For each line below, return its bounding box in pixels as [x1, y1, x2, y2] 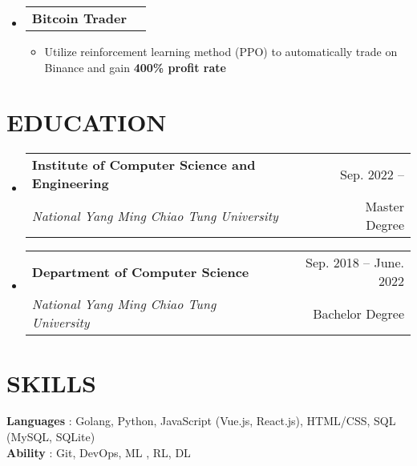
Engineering [31, 174, 109, 193]
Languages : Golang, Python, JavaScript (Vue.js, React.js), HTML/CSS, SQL [6, 412, 396, 429]
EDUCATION [6, 106, 167, 139]
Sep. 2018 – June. [306, 253, 404, 272]
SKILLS [6, 366, 96, 399]
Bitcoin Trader [31, 9, 128, 27]
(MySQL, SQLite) [6, 428, 95, 445]
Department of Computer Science [31, 262, 249, 281]
